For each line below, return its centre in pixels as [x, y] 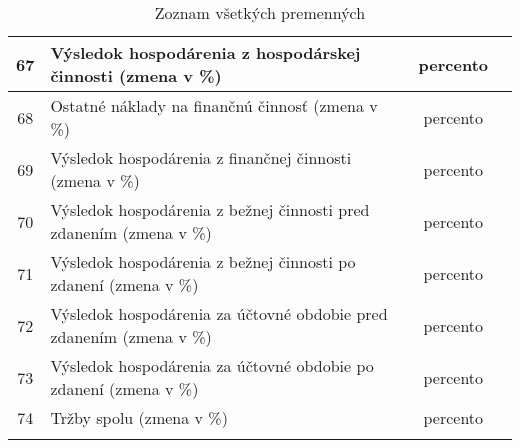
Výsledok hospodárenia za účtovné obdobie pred [219, 313]
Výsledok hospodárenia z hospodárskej [205, 52]
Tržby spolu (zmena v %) [139, 417]
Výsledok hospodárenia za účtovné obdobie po [212, 365]
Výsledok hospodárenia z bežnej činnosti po [203, 261]
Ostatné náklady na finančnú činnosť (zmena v [214, 105]
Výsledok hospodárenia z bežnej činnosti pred [210, 209]
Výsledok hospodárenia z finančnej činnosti [201, 157]
